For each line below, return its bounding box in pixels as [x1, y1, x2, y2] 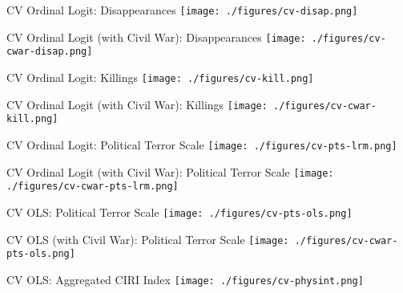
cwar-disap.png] [6, 46, 93, 58]
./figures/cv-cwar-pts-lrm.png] [6, 181, 179, 193]
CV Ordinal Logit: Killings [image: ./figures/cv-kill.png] [6, 68, 314, 85]
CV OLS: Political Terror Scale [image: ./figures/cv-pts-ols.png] [6, 203, 353, 220]
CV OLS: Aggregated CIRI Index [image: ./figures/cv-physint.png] [6, 271, 364, 287]
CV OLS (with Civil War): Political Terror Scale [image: [6, 230, 289, 247]
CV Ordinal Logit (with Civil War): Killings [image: [6, 96, 268, 112]
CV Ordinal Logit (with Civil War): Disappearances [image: [6, 28, 306, 45]
